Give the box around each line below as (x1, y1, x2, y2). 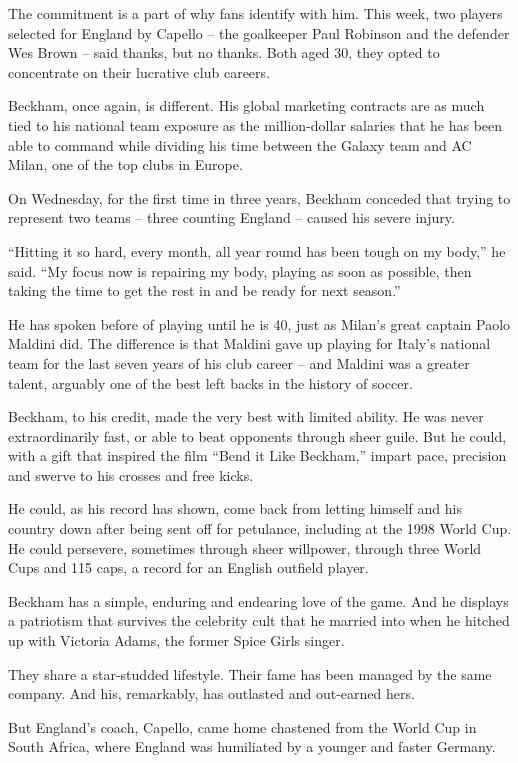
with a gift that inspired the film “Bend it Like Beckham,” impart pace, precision (8, 445, 507, 466)
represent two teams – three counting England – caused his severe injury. (8, 207, 455, 228)
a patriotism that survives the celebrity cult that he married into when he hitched (8, 610, 510, 631)
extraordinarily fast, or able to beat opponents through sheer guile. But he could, (8, 425, 507, 446)
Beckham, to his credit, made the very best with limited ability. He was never (8, 406, 484, 427)
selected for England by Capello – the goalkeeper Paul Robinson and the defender (8, 22, 510, 43)
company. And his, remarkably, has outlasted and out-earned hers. (8, 683, 415, 704)
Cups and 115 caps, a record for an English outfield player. (8, 557, 369, 578)
